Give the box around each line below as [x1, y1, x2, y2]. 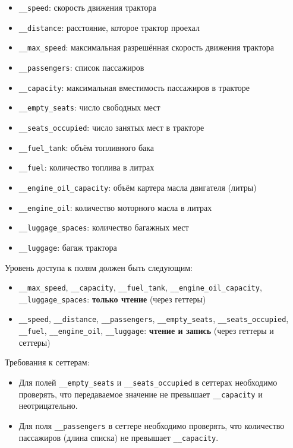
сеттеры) [18, 336, 51, 348]
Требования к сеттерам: [5, 356, 90, 368]
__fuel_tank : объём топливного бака [18, 141, 155, 153]
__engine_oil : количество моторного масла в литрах [18, 201, 212, 213]
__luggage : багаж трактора [18, 241, 117, 253]
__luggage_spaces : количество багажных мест [18, 221, 189, 234]
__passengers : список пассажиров [18, 61, 144, 73]
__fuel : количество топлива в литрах [18, 161, 155, 173]
